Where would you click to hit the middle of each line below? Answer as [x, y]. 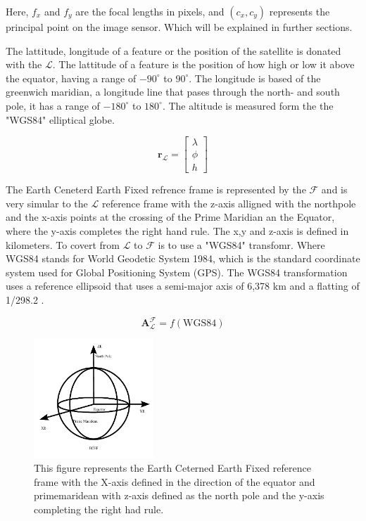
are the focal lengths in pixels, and [150, 11]
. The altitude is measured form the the [248, 105]
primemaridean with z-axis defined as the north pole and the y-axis [179, 495]
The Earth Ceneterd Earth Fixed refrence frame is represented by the [156, 189]
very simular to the [47, 203]
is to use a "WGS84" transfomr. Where [241, 244]
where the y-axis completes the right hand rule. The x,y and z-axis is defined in [177, 231]
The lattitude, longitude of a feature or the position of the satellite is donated [173, 50]
